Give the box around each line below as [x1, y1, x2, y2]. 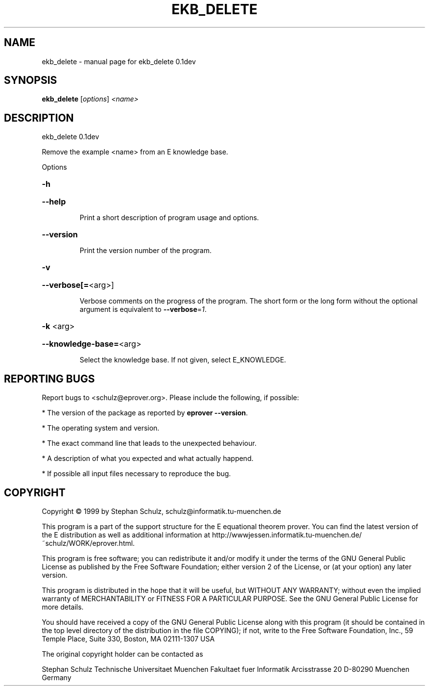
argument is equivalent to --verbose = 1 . [79, 305, 207, 314]
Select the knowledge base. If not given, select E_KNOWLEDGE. [79, 356, 286, 364]
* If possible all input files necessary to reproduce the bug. [42, 469, 231, 478]
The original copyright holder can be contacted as [42, 649, 203, 658]
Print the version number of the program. [79, 246, 212, 255]
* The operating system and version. [42, 424, 160, 433]
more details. [42, 602, 84, 611]
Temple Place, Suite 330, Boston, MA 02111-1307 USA [42, 634, 215, 643]
